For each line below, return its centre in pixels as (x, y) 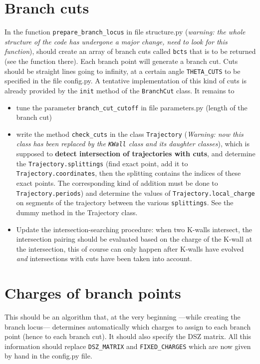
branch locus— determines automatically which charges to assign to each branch (128, 326)
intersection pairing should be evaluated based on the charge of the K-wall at (134, 239)
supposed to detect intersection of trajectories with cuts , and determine (136, 154)
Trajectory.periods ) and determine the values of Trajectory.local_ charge (135, 192)
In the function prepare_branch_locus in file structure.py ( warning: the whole (125, 32)
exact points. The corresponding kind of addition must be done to (117, 183)
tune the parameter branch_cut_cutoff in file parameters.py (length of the (132, 107)
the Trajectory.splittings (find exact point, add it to (102, 163)
